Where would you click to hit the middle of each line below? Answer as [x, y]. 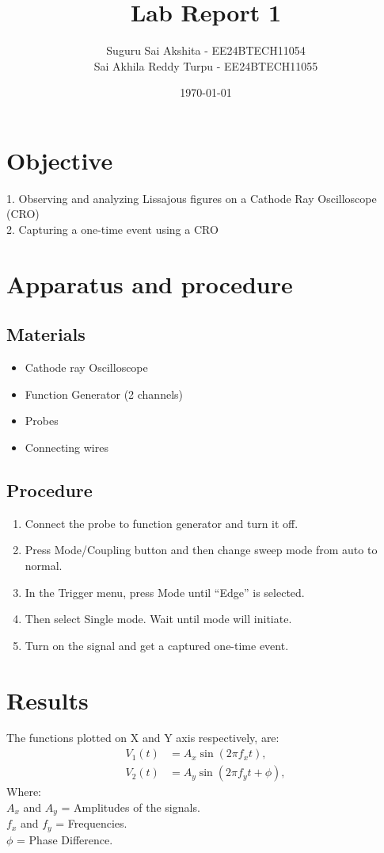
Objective [60, 160]
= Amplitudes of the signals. [131, 807]
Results [48, 700]
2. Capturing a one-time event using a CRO [112, 230]
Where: [24, 792]
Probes [42, 421]
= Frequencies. [91, 823]
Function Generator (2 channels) [104, 394]
